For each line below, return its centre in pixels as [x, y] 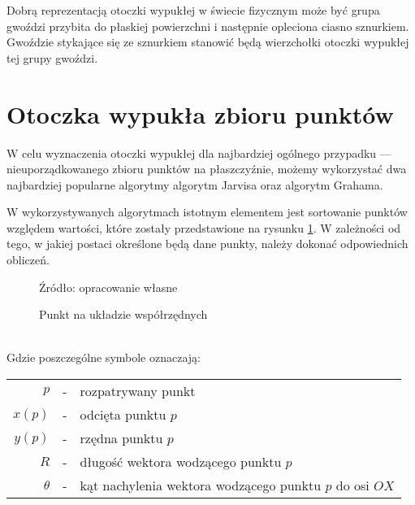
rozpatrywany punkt [138, 391]
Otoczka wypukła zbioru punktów [200, 113]
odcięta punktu [123, 415]
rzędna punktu [121, 438]
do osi [352, 485]
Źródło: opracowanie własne [108, 287]
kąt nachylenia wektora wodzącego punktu [201, 485]
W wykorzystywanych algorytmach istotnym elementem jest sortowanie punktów [207, 212]
